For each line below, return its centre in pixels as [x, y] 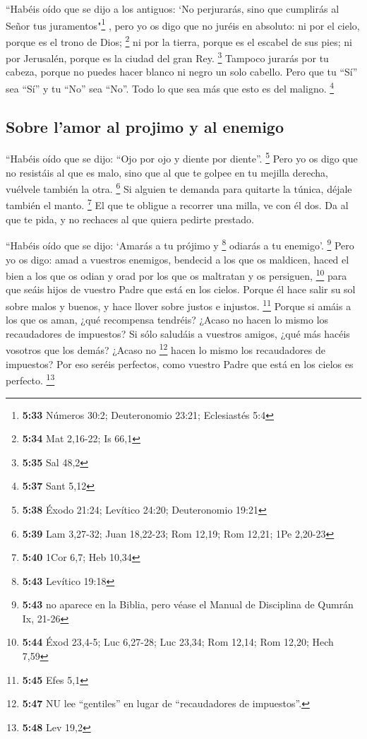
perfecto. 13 [30, 379]
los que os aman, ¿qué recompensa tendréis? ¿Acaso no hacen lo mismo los [167, 320]
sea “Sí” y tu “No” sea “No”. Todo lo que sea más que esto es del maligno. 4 [170, 87]
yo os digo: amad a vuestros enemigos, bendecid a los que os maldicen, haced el [178, 259]
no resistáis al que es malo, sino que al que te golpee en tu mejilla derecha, [167, 172]
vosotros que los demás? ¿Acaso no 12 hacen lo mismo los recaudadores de [166, 349]
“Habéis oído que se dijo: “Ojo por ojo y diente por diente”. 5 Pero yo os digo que [182, 158]
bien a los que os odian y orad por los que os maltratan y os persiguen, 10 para [176, 274]
